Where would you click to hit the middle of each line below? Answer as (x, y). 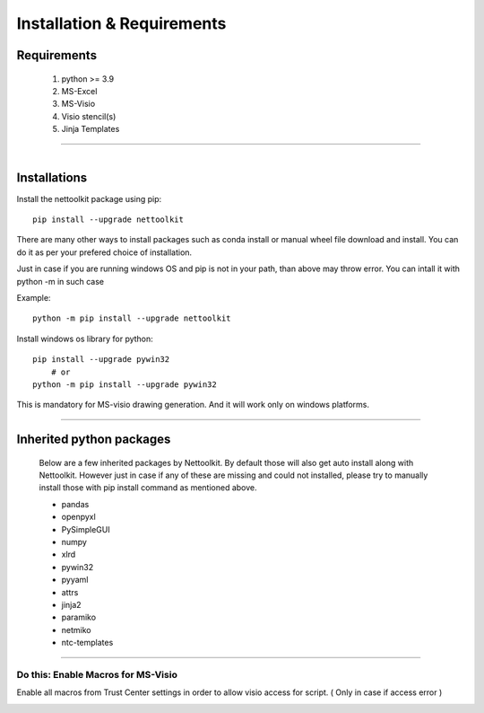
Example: (34, 297)
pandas (75, 504)
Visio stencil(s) (89, 116)
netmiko (76, 629)
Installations (52, 177)
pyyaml (75, 580)
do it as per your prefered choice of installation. (104, 252)
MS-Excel (79, 91)
